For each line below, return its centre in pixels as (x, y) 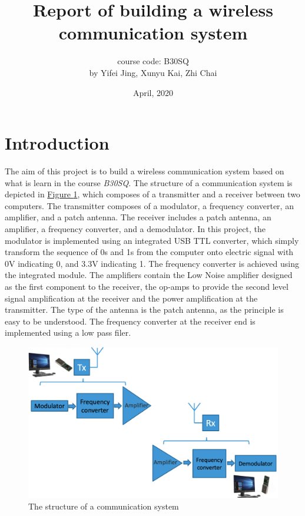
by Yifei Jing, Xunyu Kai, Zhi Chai (153, 72)
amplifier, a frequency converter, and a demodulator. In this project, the (135, 229)
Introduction (57, 143)
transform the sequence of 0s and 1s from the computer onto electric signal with (149, 252)
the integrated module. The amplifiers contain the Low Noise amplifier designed (149, 275)
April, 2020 (153, 92)
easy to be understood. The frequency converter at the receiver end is (130, 321)
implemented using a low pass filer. (68, 333)
